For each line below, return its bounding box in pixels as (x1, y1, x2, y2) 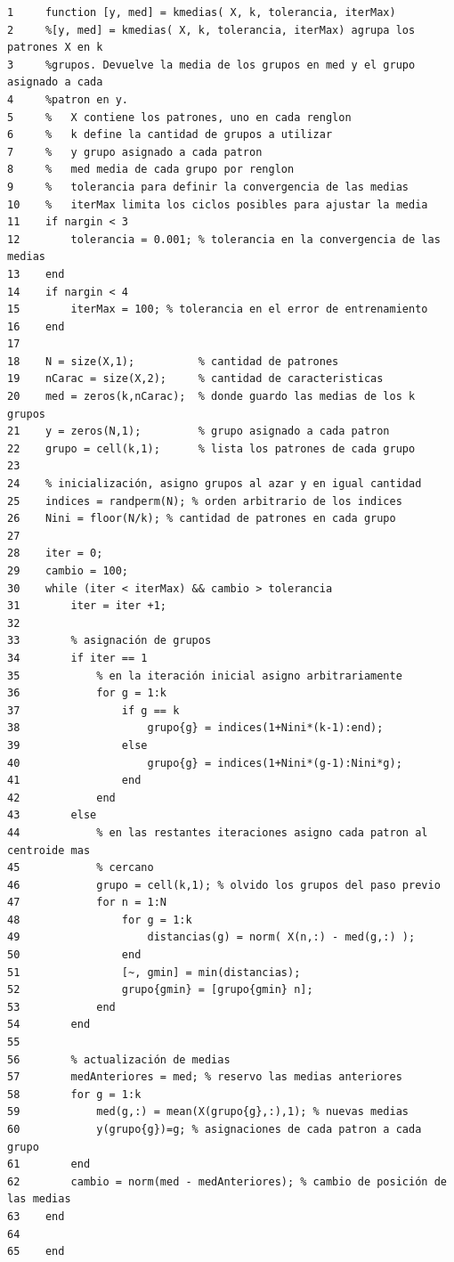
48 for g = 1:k (7, 913, 192, 926)
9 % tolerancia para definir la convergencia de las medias (7, 180, 409, 193)
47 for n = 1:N (7, 896, 166, 909)
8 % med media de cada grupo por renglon (7, 163, 295, 176)
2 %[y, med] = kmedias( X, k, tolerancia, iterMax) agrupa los (7, 23, 416, 37)
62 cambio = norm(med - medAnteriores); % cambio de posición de (7, 1175, 447, 1188)
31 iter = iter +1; (7, 599, 166, 613)
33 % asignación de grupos (7, 634, 212, 647)
